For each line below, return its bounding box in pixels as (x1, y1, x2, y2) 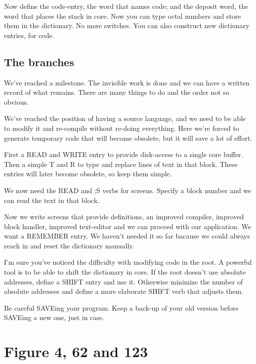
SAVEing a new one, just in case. (4, 312, 104, 323)
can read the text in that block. (4, 195, 99, 205)
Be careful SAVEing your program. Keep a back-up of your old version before (4, 302, 239, 313)
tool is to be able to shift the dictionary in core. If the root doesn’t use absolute (4, 267, 246, 277)
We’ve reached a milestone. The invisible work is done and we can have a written (4, 77, 250, 87)
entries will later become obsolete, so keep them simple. (4, 168, 172, 179)
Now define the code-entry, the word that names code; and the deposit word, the (4, 1, 249, 11)
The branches (4, 54, 74, 69)
